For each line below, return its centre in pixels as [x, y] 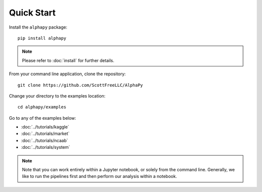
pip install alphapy [42, 38]
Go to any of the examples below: [42, 118]
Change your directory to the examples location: [57, 96]
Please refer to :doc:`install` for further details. [68, 60]
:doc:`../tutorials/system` [46, 147]
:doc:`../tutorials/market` [45, 134]
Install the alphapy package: [38, 27]
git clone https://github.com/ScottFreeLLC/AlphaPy [80, 85]
